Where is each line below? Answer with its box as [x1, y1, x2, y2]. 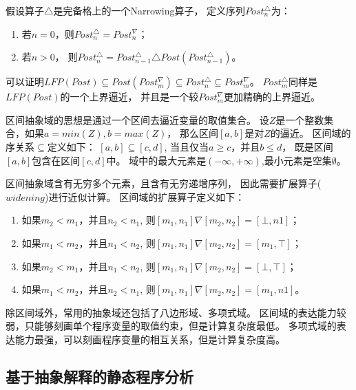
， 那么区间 [167, 126, 218, 140]
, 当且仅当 [164, 139, 209, 153]
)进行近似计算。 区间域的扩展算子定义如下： [45, 189, 245, 204]
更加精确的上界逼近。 [223, 89, 320, 104]
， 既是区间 [282, 139, 333, 153]
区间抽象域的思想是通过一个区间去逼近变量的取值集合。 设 [6, 112, 269, 127]
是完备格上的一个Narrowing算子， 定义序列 [53, 3, 246, 17]
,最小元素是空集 [261, 153, 332, 167]
